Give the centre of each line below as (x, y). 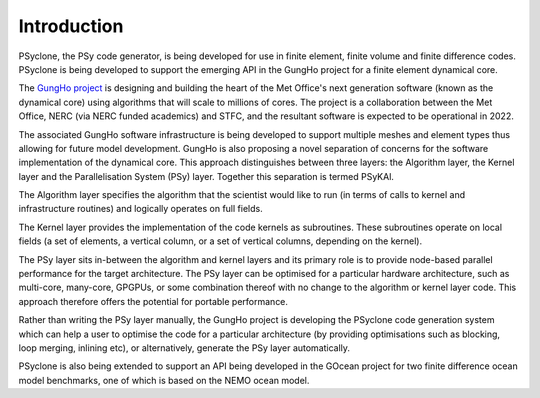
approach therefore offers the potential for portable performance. (153, 301)
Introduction (71, 26)
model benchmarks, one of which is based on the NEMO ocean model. (164, 380)
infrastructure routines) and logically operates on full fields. (141, 209)
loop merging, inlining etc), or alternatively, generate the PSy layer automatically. (184, 347)
